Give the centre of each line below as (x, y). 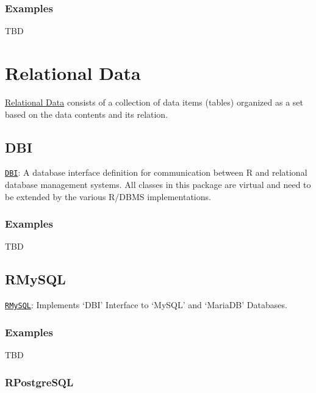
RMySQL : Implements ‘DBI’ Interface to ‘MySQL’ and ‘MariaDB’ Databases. (146, 305)
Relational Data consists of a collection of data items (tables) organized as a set (154, 102)
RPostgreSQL (39, 382)
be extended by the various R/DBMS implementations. (108, 196)
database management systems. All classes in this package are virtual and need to (158, 184)
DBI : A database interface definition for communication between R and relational (156, 172)
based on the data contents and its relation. (87, 114)
